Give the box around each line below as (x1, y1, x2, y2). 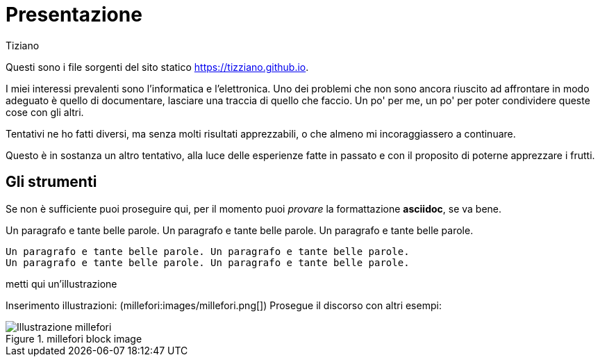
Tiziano (6, 39, 40, 51)
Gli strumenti (6, 173, 97, 191)
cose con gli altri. (6, 106, 84, 118)
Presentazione (6, 3, 142, 26)
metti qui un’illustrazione (6, 277, 117, 290)
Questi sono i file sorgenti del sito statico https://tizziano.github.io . (6, 60, 309, 73)
